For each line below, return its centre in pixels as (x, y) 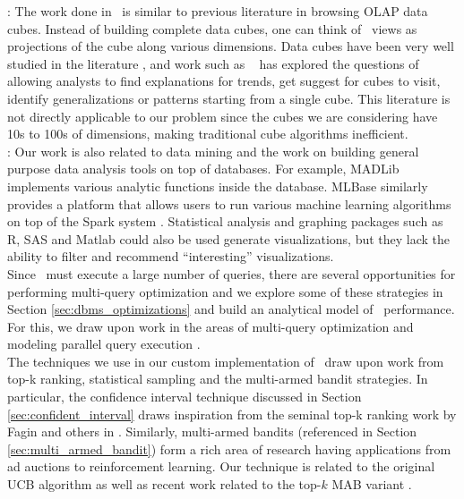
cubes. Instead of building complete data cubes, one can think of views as (212, 28)
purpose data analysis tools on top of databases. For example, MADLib (203, 169)
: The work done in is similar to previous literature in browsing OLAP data (218, 11)
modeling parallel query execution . (104, 344)
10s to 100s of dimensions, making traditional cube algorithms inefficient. (208, 134)
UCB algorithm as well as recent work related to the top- (164, 484)
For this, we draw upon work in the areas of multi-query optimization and (211, 326)
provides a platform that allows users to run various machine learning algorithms (229, 203)
